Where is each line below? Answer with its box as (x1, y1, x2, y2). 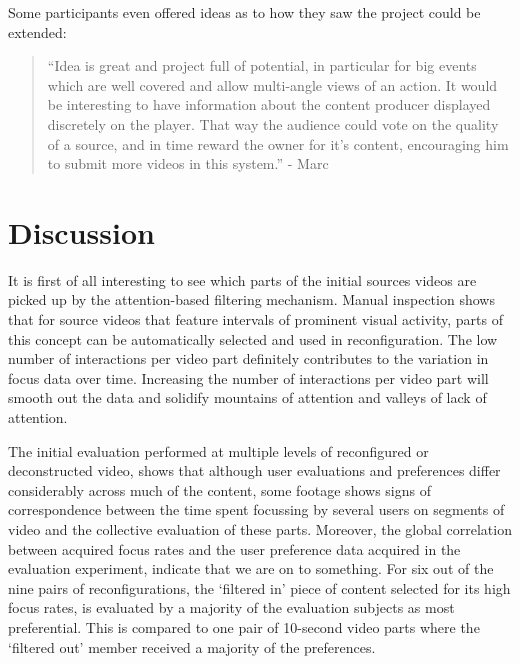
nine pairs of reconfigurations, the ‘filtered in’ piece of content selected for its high (8, 577, 511, 598)
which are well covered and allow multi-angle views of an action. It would (47, 74, 498, 95)
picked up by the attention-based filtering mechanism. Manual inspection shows (8, 289, 495, 310)
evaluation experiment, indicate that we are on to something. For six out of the (8, 558, 494, 579)
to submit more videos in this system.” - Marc (47, 153, 329, 174)
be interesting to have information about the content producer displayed (47, 94, 491, 115)
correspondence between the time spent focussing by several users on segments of (8, 499, 505, 520)
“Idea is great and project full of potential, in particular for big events (47, 55, 477, 76)
